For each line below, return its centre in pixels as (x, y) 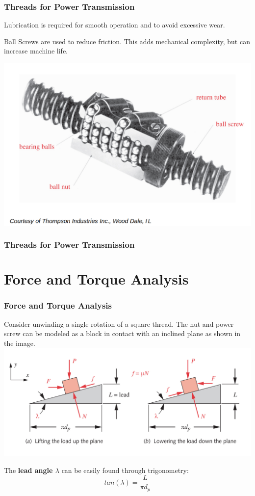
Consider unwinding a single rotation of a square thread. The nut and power (119, 324)
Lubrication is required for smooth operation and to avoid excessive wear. (115, 25)
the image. (20, 343)
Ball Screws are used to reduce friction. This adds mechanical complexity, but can (127, 41)
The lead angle (28, 470)
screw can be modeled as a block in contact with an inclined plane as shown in (122, 333)
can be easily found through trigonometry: (125, 470)
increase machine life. (36, 51)
